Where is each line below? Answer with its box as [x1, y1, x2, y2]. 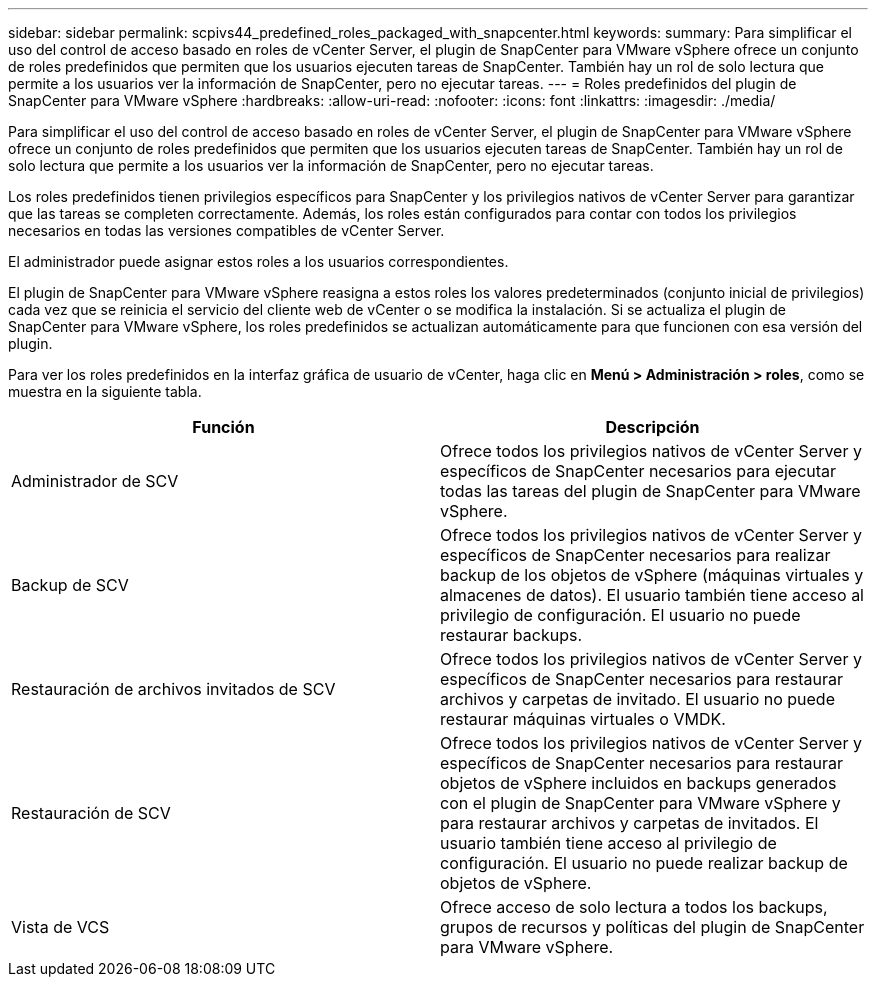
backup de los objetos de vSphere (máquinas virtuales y [440, 565, 864, 585]
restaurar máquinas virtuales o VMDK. [440, 709, 726, 729]
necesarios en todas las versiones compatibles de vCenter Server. [8, 222, 445, 239]
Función [192, 417, 255, 437]
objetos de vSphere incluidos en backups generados [440, 773, 837, 793]
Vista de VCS [11, 917, 110, 937]
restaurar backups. [440, 625, 582, 645]
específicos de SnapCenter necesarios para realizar [440, 545, 831, 565]
